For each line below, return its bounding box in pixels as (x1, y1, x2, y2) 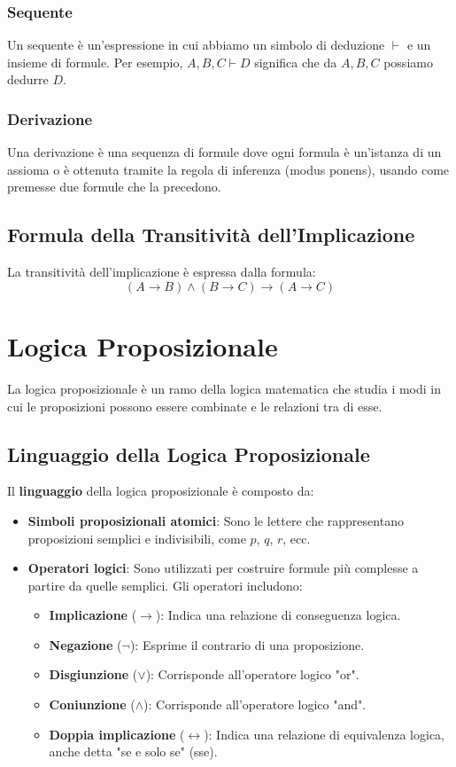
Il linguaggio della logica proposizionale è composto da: (7, 481, 314, 500)
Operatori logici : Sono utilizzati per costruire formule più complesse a (27, 559, 419, 577)
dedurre (7, 70, 49, 89)
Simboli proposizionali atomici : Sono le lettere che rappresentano (27, 511, 404, 529)
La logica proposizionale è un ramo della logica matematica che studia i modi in (7, 379, 442, 397)
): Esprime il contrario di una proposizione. (129, 635, 365, 654)
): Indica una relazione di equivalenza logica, (204, 724, 445, 743)
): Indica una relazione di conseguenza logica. (155, 606, 401, 624)
